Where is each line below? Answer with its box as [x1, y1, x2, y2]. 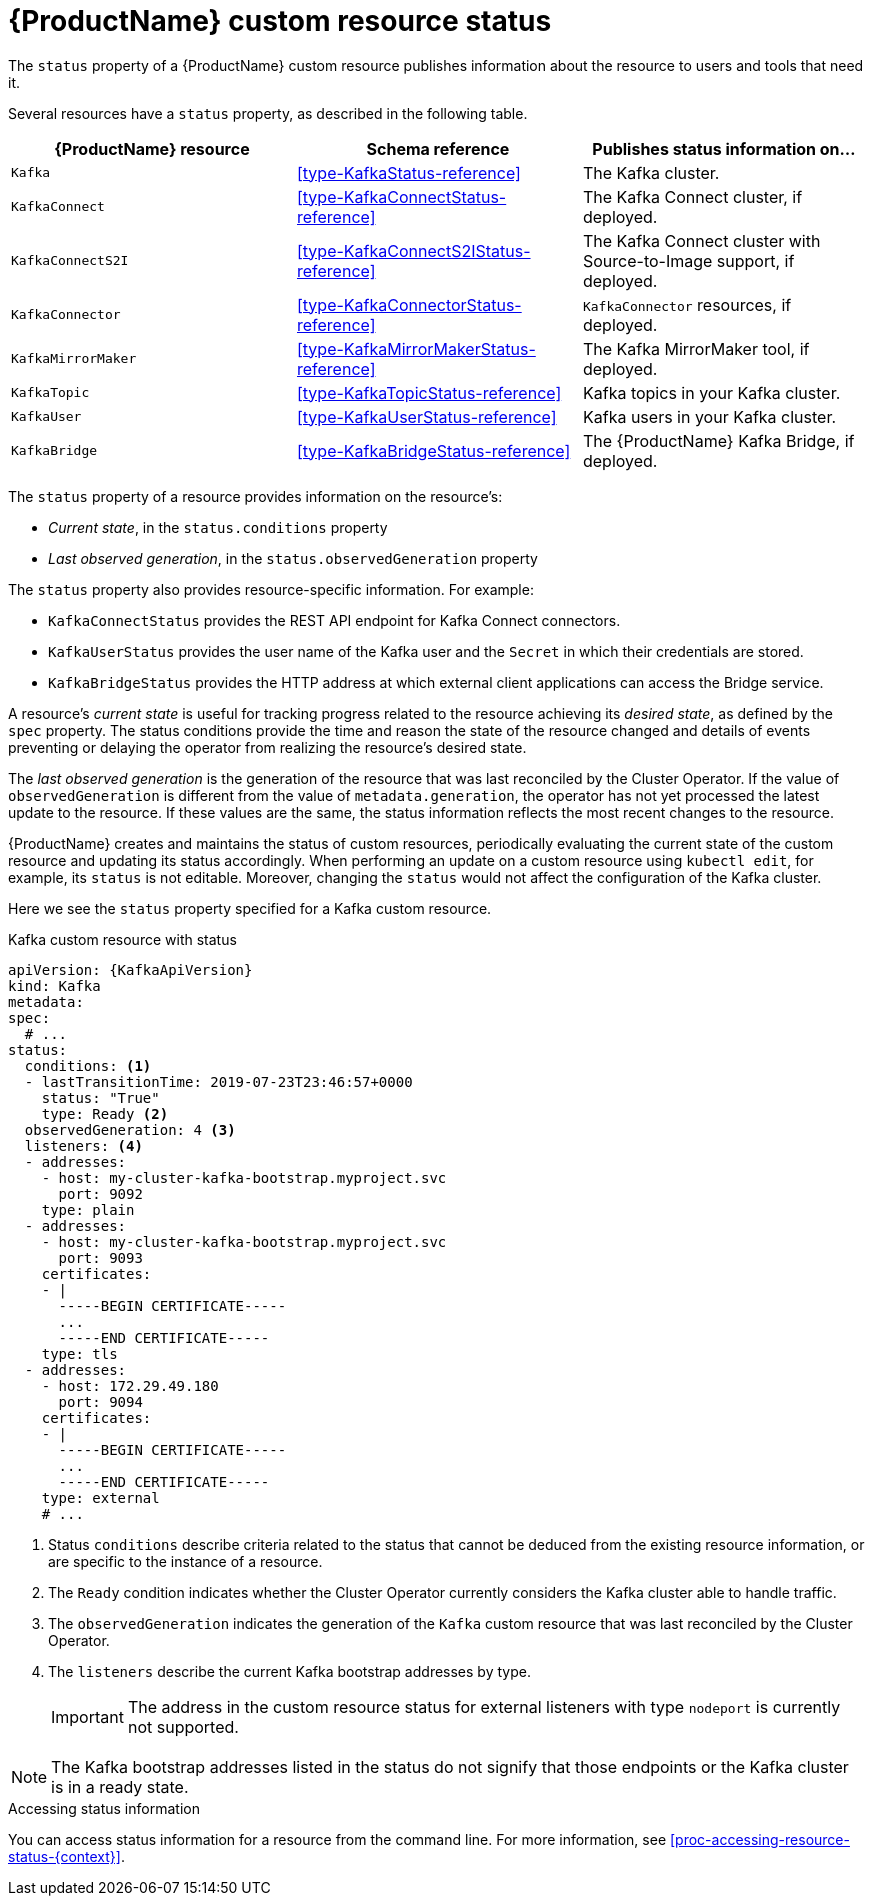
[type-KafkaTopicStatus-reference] [296, 382, 562, 403]
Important [51, 1706, 124, 1727]
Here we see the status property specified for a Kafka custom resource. [8, 899, 492, 917]
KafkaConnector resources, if [582, 294, 792, 315]
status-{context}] [8, 1847, 121, 1865]
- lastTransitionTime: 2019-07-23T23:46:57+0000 [24, 1073, 413, 1090]
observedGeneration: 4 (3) [24, 1121, 236, 1138]
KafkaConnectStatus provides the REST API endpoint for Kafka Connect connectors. [48, 611, 621, 629]
